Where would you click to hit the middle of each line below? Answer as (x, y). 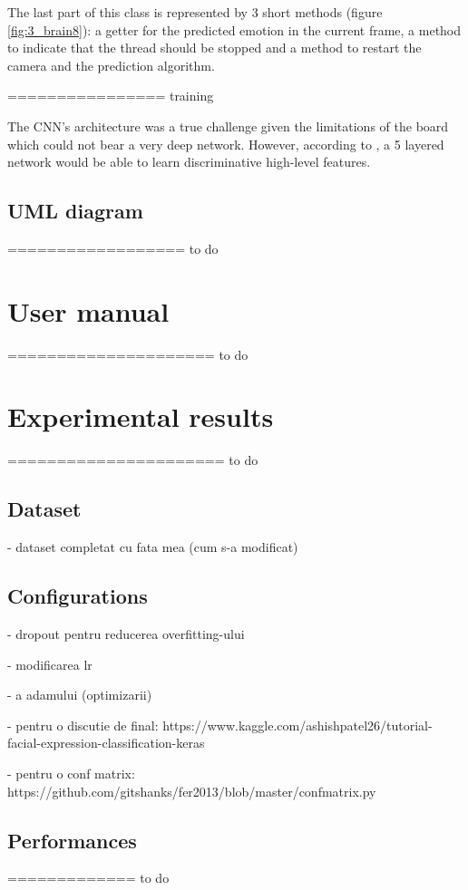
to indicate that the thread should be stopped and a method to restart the (214, 48)
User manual (88, 310)
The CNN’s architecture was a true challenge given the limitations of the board (228, 126)
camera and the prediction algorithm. (111, 65)
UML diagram (75, 211)
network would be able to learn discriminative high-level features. (189, 162)
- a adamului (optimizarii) (80, 695)
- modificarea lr (50, 664)
